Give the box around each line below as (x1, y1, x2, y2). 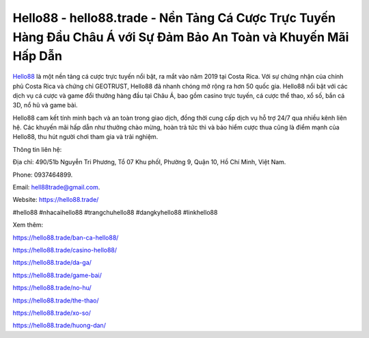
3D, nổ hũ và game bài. (12, 101, 78, 109)
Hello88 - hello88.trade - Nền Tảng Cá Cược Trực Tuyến (12, 10, 336, 25)
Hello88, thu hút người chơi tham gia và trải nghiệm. (12, 133, 159, 141)
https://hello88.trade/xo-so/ (12, 309, 92, 317)
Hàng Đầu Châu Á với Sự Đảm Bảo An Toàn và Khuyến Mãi (12, 29, 349, 44)
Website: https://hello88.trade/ (12, 196, 99, 204)
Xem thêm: (12, 221, 44, 229)
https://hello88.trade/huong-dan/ (12, 322, 106, 330)
